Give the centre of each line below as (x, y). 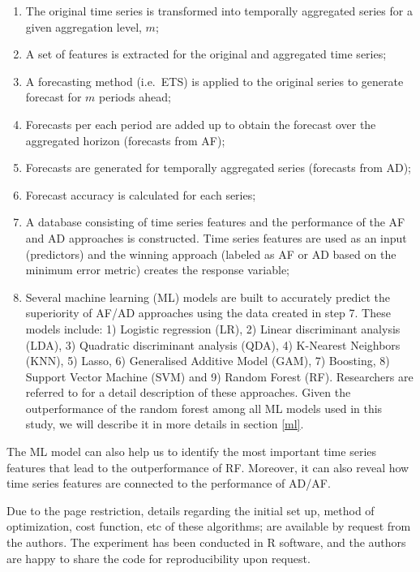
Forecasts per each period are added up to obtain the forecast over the (201, 124)
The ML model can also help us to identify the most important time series (192, 452)
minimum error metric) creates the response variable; (157, 270)
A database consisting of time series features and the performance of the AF (215, 222)
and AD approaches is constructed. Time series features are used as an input (216, 237)
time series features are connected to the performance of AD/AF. (169, 483)
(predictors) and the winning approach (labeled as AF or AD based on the (211, 254)
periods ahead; (135, 97)
